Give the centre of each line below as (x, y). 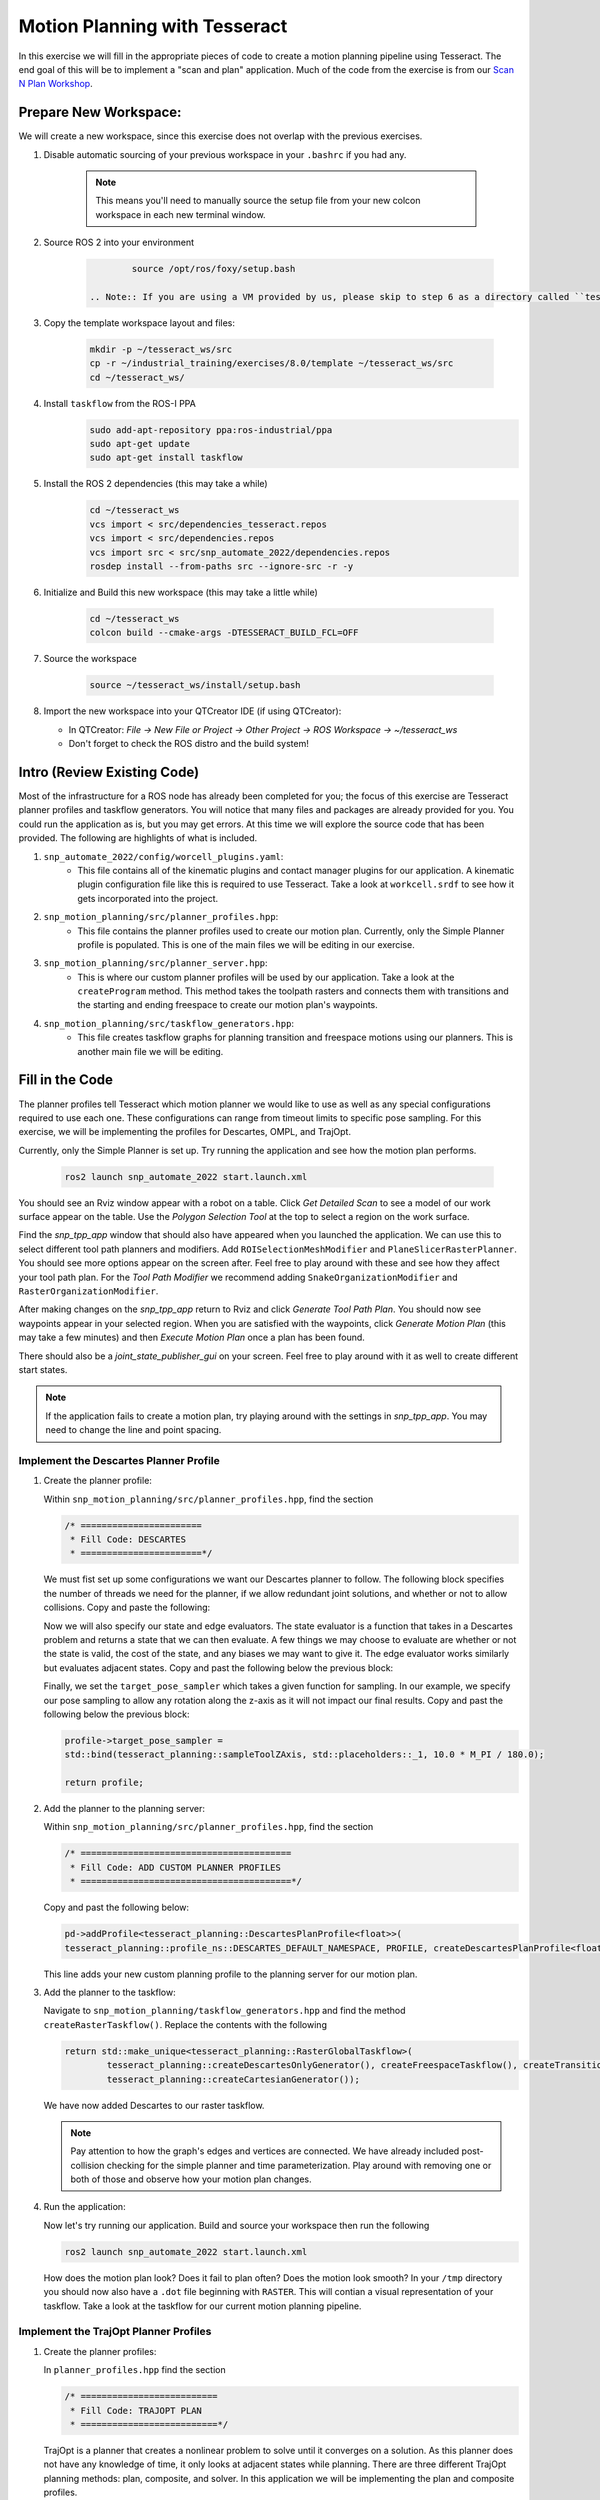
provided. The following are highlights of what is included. (138, 838)
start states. (43, 1369)
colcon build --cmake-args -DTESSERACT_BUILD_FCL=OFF (224, 633)
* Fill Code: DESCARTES (128, 1539)
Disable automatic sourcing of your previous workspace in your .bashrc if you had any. (225, 154)
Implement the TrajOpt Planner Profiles (115, 2332)
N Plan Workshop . (56, 84)
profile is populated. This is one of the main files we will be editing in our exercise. (246, 944)
